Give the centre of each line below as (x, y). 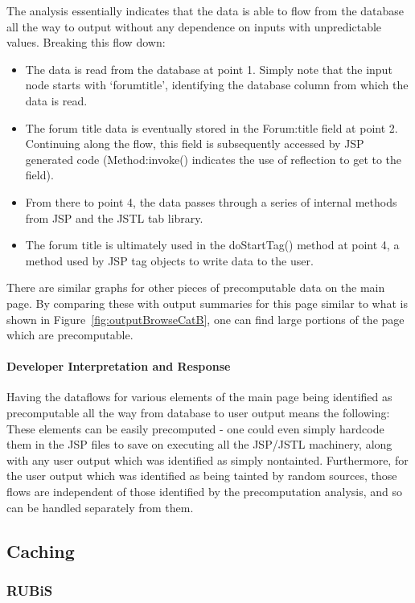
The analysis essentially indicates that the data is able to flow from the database (205, 10)
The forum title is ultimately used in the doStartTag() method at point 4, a (212, 245)
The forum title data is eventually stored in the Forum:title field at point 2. (212, 127)
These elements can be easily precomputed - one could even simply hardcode (195, 428)
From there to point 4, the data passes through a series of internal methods (211, 201)
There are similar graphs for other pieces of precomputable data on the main (196, 287)
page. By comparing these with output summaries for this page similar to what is (207, 303)
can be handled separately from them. (100, 507)
